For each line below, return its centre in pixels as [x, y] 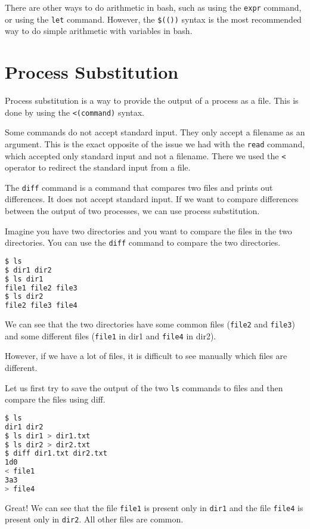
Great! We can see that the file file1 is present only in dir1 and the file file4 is [154, 507]
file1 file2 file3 [41, 288]
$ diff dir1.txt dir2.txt [56, 454]
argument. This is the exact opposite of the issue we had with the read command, [155, 143]
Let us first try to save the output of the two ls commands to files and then [144, 387]
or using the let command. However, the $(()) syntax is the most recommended [153, 19]
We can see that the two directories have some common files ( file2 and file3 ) [150, 324]
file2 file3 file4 [41, 306]
